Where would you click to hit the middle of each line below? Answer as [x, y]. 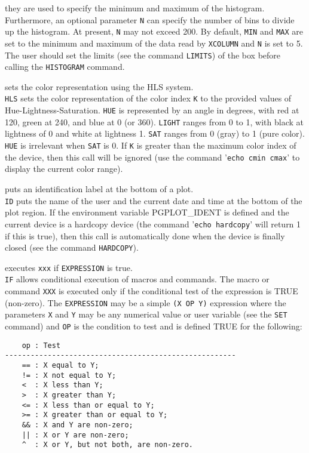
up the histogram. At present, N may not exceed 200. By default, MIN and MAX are [154, 31]
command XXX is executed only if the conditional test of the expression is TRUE [152, 291]
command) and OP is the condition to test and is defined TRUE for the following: [154, 326]
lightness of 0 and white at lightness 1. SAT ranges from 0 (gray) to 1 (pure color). [155, 133]
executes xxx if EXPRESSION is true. [69, 267]
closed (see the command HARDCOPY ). [72, 247]
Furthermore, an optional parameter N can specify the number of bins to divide [150, 19]
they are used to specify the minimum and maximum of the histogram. [135, 8]
